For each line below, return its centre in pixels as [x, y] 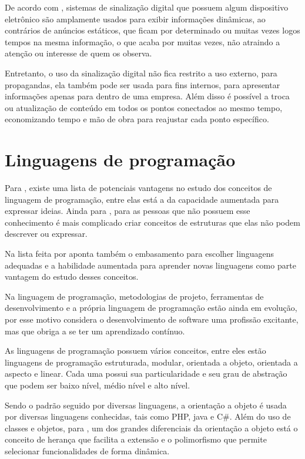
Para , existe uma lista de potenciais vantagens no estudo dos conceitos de [138, 188]
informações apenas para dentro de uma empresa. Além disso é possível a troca [147, 96]
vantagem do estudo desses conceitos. [72, 277]
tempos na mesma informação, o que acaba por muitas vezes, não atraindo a [143, 41]
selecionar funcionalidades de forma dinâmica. [87, 450]
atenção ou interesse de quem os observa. [78, 53]
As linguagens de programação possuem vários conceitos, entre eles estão [135, 351]
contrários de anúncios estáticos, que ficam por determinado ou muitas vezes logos [152, 30]
